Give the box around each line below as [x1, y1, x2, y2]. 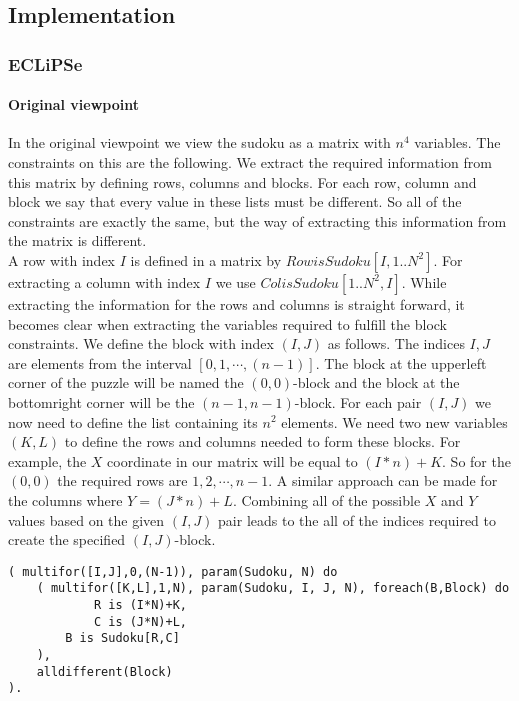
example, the [8, 450, 87, 471]
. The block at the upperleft [315, 352, 487, 373]
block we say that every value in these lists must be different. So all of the [8, 191, 462, 212]
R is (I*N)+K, [93, 598, 187, 613]
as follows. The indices [327, 333, 465, 354]
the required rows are [57, 470, 188, 491]
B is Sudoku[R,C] [65, 631, 180, 646]
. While [401, 271, 447, 292]
